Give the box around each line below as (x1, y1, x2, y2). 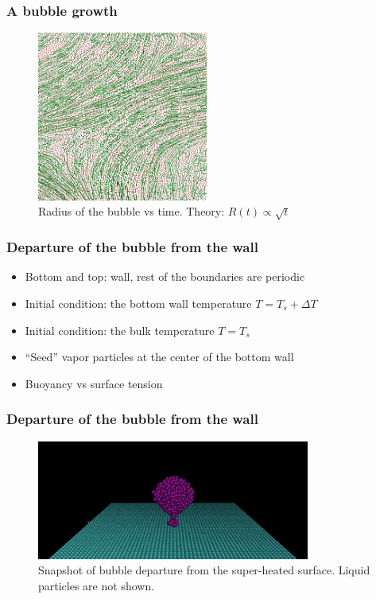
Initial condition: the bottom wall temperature (25, 295, 252, 311)
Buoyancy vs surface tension (25, 375, 163, 391)
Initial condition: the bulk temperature (25, 321, 215, 338)
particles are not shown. (38, 577, 155, 593)
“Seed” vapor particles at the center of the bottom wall (25, 348, 294, 365)
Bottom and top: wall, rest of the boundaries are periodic (25, 268, 305, 285)
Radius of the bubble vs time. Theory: (38, 203, 225, 220)
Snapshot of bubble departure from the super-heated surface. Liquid (38, 562, 370, 578)
